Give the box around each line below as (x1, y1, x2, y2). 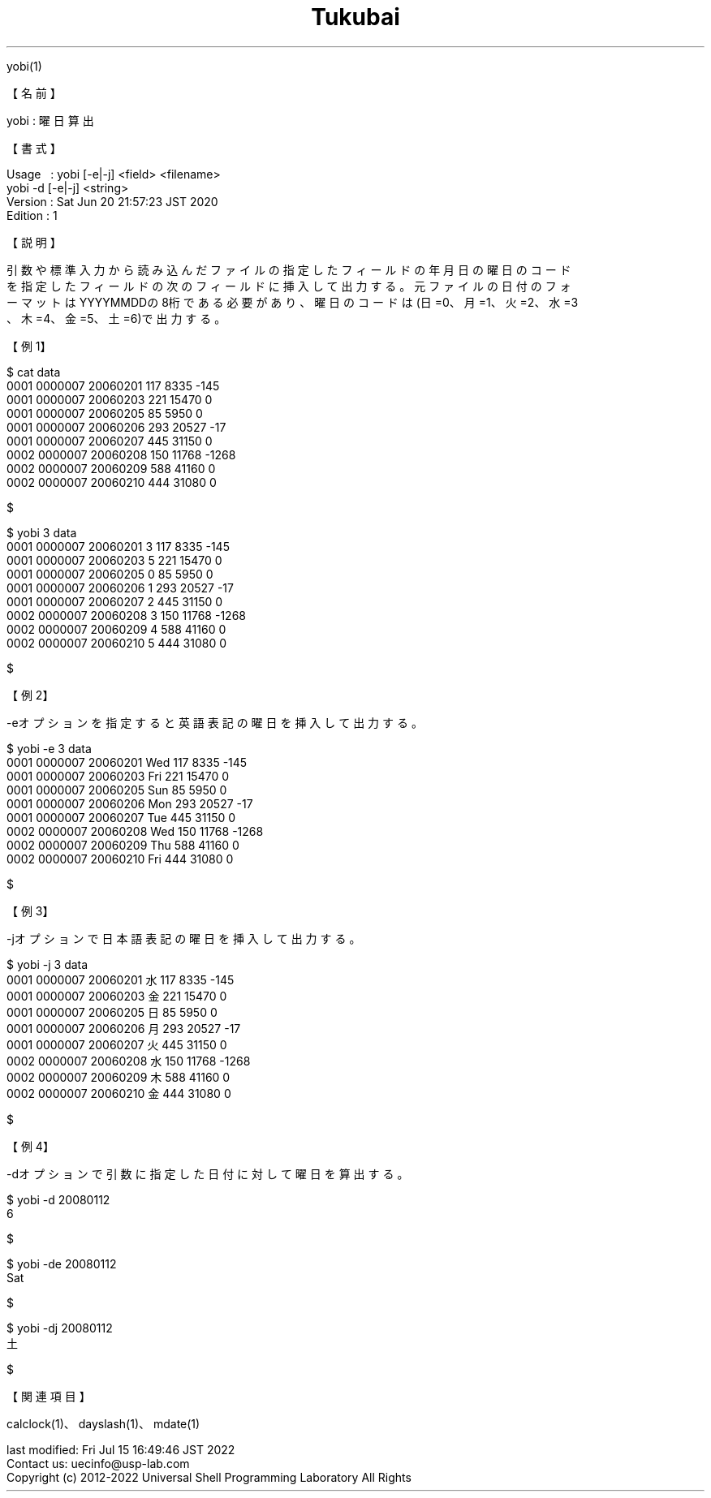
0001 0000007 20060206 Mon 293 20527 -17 (6, 796, 253, 811)
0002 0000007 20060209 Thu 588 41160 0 (6, 837, 239, 852)
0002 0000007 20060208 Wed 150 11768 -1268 (6, 824, 264, 838)
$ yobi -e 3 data (6, 741, 92, 755)
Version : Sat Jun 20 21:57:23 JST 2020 (6, 194, 218, 209)
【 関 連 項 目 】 (6, 1388, 91, 1403)
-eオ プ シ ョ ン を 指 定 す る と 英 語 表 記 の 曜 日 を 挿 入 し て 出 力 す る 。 (6, 715, 423, 730)
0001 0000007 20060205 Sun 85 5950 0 (6, 782, 227, 797)
